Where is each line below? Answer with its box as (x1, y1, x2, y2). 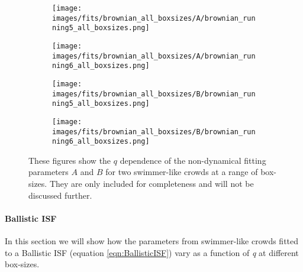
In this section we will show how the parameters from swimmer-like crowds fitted (5, 235, 299, 247)
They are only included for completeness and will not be (49, 177, 254, 190)
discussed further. (28, 189, 92, 201)
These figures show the (28, 154, 111, 166)
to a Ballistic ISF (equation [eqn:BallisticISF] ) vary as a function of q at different (5, 246, 299, 258)
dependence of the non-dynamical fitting (120, 154, 266, 166)
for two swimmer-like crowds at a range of (105, 166, 258, 178)
